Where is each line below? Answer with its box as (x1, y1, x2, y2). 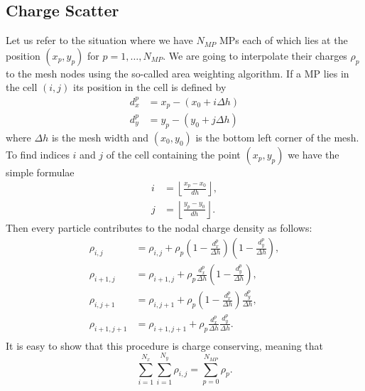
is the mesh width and (51, 129, 149, 144)
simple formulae (6, 164, 75, 179)
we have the (288, 146, 339, 161)
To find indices (6, 146, 70, 161)
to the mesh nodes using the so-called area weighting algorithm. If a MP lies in (6, 65, 349, 80)
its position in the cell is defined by (72, 80, 227, 95)
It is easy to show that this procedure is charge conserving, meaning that (6, 338, 324, 353)
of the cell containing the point (106, 146, 241, 161)
